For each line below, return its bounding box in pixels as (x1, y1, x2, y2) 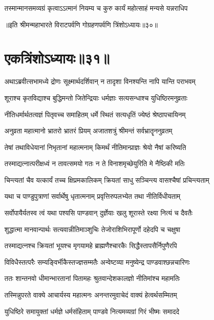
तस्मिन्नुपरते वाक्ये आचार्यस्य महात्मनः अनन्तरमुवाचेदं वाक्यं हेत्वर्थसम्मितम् (4, 290, 177, 300)
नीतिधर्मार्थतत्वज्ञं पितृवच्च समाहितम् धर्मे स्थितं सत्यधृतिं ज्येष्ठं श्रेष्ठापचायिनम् (4, 109, 186, 119)
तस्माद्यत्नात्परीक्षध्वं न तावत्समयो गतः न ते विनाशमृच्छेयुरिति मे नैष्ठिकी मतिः (4, 158, 185, 169)
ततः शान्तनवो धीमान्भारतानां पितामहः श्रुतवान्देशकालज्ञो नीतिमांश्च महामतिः (4, 273, 180, 283)
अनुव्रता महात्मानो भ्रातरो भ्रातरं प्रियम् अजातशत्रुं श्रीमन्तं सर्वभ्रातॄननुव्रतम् (4, 126, 172, 136)
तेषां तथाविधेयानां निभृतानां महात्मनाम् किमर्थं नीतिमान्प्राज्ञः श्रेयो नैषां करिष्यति (4, 142, 186, 152)
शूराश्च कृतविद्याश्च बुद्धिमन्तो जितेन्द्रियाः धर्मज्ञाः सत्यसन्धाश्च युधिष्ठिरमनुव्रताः (4, 92, 188, 103)
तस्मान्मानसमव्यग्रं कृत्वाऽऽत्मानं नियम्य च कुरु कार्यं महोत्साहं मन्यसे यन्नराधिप (4, 3, 188, 13)
